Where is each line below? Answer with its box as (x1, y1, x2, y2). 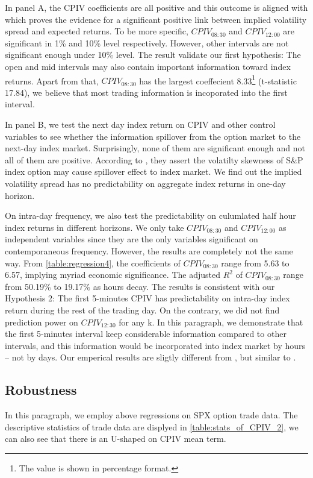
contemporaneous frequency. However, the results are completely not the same (5, 244, 293, 257)
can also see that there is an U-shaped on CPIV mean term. (5, 432, 226, 445)
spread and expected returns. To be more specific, (5, 25, 188, 37)
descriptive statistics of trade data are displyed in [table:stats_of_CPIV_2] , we (5, 420, 299, 433)
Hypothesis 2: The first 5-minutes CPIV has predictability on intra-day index (5, 292, 290, 304)
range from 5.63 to (221, 256, 290, 269)
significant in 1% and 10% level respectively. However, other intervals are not (5, 36, 289, 49)
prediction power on (5, 315, 78, 328)
